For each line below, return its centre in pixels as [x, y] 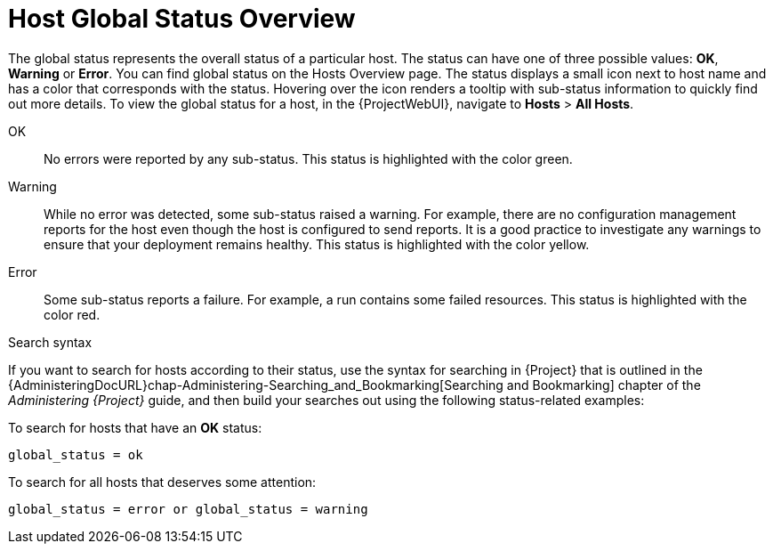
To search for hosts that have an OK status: [135, 427]
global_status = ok [76, 454]
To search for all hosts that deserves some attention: [162, 482]
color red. [72, 314]
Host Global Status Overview [182, 19]
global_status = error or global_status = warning [188, 509]
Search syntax [50, 342]
